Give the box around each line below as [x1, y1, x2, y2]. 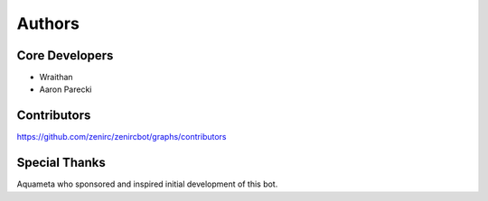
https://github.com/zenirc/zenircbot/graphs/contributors [16, 132, 227, 142]
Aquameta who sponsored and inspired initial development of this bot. [16, 178, 278, 189]
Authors [16, 14, 80, 33]
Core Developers [16, 48, 114, 63]
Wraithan [39, 72, 73, 83]
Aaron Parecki [39, 84, 92, 95]
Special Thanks [16, 155, 106, 170]
